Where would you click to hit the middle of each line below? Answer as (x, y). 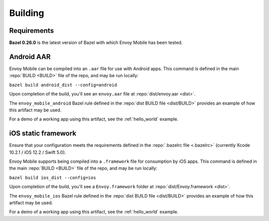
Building (27, 13)
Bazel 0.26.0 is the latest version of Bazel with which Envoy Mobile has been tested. (96, 43)
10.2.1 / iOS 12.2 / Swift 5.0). (38, 152)
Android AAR (30, 56)
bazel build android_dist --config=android (63, 85)
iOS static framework (43, 134)
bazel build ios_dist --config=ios (53, 177)
